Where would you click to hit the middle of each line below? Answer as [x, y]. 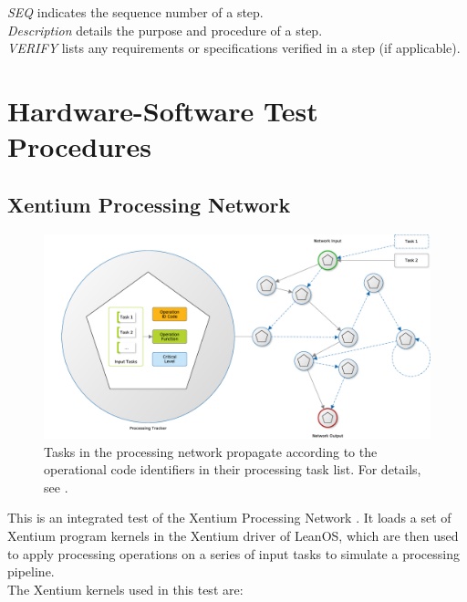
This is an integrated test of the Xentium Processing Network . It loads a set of [229, 518]
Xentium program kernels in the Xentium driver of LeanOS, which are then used [233, 535]
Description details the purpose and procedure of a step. [165, 30]
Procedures [79, 146]
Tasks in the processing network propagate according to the [211, 451]
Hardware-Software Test [163, 110]
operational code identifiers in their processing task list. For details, [233, 469]
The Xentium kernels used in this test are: [125, 589]
